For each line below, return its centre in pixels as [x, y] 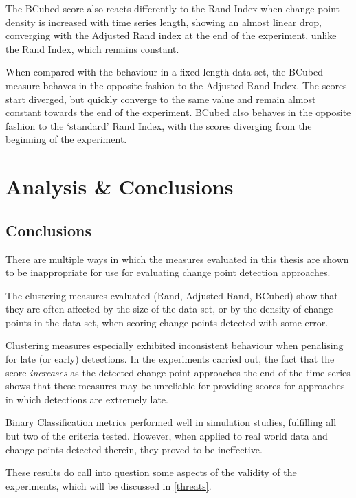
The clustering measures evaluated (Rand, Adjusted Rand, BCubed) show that [172, 295]
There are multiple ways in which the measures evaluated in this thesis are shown [177, 259]
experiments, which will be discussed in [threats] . [109, 485]
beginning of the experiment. [66, 139]
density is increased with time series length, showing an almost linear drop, [164, 22]
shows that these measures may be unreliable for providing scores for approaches [175, 386]
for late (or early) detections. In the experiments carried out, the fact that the [170, 359]
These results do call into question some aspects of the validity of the [151, 472]
